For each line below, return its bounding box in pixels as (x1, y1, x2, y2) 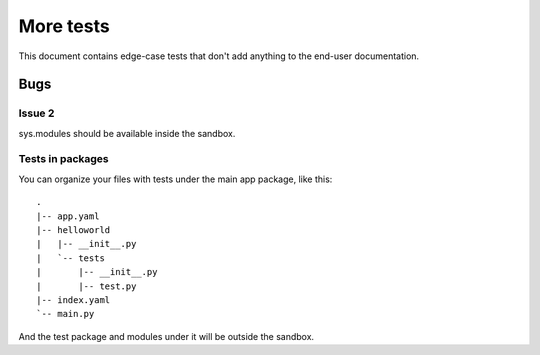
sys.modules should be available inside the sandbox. (18, 127, 236, 139)
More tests (18, 15, 110, 37)
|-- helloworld (36, 225, 111, 236)
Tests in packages (18, 152, 109, 166)
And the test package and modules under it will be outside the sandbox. (18, 330, 315, 342)
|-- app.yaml (36, 210, 100, 222)
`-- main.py (36, 308, 95, 320)
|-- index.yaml (36, 294, 111, 305)
